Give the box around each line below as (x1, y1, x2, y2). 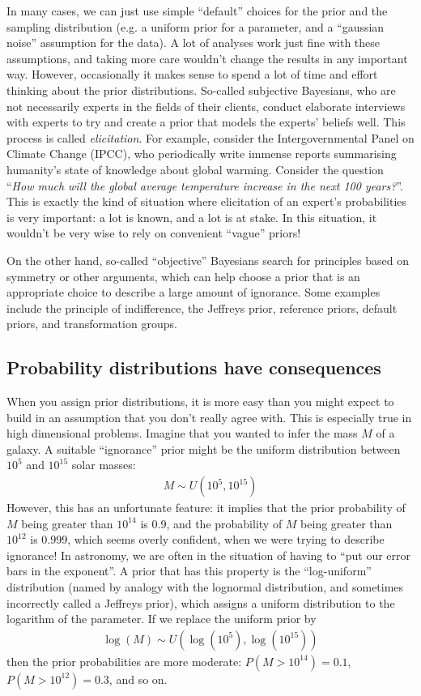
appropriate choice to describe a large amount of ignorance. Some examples (6, 284, 381, 301)
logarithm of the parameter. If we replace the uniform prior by (6, 610, 317, 627)
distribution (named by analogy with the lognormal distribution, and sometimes (6, 579, 404, 596)
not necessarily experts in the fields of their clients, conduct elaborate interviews (6, 97, 406, 114)
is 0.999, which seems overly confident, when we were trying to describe (30, 531, 385, 548)
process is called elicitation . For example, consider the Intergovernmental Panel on (6, 129, 415, 146)
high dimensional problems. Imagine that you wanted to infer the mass (6, 425, 358, 442)
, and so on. (108, 670, 168, 687)
